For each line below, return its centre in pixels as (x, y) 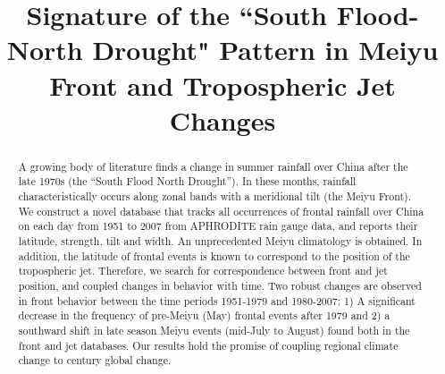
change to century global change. (95, 360)
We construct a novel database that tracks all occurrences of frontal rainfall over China (221, 211)
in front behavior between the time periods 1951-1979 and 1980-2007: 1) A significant (217, 300)
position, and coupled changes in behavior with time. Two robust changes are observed (220, 285)
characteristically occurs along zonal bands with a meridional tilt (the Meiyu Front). (214, 196)
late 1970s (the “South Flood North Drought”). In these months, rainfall (187, 181)
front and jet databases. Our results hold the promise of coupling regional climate (208, 345)
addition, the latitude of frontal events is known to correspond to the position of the (214, 255)
